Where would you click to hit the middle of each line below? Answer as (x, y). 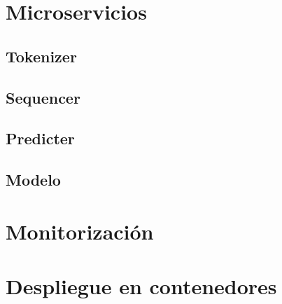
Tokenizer (41, 56)
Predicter (40, 138)
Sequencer (43, 97)
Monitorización (80, 231)
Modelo (33, 180)
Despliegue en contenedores (141, 286)
